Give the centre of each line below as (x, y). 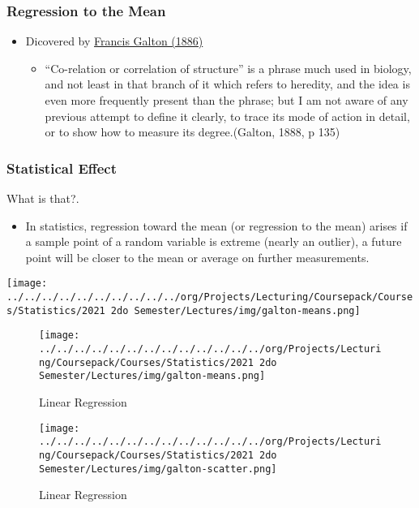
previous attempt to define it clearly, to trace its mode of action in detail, (227, 116)
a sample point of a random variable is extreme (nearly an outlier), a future (214, 241)
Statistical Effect (62, 168)
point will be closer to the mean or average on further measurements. (197, 257)
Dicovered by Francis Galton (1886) (114, 41)
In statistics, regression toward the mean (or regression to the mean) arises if (216, 225)
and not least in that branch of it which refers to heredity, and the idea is (227, 84)
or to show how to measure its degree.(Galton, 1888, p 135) (192, 132)
